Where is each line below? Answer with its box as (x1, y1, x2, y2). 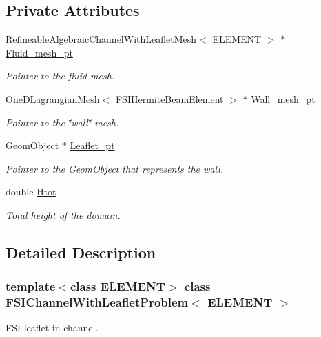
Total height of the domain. (6, 207, 121, 222)
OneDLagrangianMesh (6, 91, 100, 106)
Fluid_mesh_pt (6, 45, 73, 59)
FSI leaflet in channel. (6, 320, 99, 335)
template (6, 278, 56, 295)
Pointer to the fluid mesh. (6, 68, 115, 83)
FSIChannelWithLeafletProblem (6, 293, 189, 311)
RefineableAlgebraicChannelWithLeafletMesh (6, 32, 197, 46)
